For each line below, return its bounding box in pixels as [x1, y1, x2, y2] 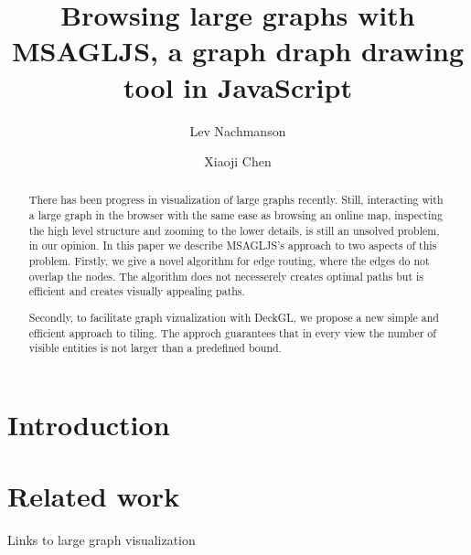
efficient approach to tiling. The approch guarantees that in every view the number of [28, 325, 436, 340]
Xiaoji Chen [204, 152, 272, 171]
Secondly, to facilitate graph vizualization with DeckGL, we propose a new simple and [28, 309, 439, 325]
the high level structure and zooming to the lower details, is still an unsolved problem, [28, 222, 440, 238]
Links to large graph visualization [7, 530, 196, 550]
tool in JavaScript [123, 68, 352, 105]
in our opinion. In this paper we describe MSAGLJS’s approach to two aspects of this [28, 238, 437, 253]
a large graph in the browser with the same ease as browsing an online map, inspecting [28, 208, 443, 223]
